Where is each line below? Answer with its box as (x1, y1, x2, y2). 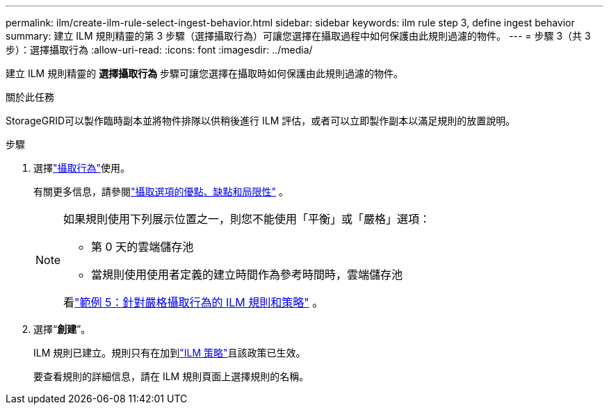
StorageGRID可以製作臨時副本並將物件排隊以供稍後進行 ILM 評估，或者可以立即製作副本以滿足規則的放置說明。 (6, 115, 516, 126)
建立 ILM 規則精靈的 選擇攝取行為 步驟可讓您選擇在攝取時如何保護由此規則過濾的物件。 (6, 67, 404, 79)
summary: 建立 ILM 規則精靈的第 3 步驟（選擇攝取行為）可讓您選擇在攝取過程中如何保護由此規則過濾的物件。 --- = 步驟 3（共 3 (6, 30, 591, 42)
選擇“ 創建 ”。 (33, 323, 91, 335)
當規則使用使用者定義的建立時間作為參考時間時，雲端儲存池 (91, 268, 403, 281)
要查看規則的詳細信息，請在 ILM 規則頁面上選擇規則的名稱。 (33, 370, 309, 382)
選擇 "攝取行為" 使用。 (33, 162, 131, 174)
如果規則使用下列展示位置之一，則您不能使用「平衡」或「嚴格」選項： (63, 212, 431, 226)
